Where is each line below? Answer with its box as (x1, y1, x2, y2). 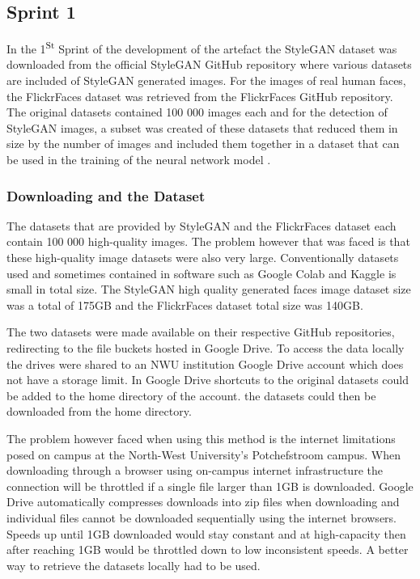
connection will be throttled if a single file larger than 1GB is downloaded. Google (6, 477, 414, 494)
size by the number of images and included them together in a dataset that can (6, 135, 400, 152)
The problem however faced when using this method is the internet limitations (6, 429, 396, 446)
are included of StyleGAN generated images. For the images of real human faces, (6, 72, 406, 89)
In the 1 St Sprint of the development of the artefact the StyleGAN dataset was (6, 38, 397, 57)
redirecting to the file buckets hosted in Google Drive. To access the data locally (6, 339, 405, 356)
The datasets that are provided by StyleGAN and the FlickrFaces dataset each (6, 217, 397, 234)
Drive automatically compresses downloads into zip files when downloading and (6, 493, 400, 510)
